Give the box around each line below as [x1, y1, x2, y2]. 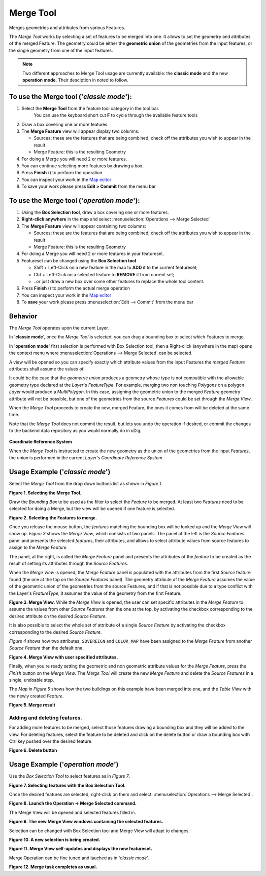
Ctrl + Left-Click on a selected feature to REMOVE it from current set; [33, 271, 175, 277]
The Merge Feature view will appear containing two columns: [21, 223, 146, 229]
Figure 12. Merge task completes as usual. [9, 864, 98, 870]
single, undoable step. [9, 677, 54, 683]
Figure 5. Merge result [9, 702, 56, 708]
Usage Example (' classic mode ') [9, 468, 111, 476]
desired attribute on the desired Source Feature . [9, 613, 107, 619]
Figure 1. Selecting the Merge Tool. [9, 490, 82, 496]
